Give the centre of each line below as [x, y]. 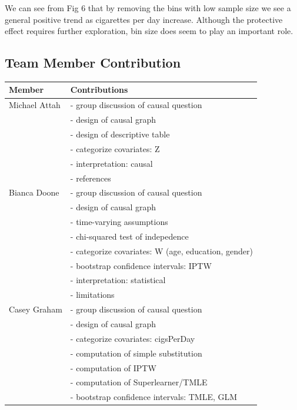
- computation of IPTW [113, 367]
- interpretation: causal [111, 163]
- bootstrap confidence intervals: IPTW [141, 265]
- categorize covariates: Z [115, 148]
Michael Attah [35, 105]
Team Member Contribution [93, 63]
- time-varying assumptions [119, 222]
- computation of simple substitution [136, 353]
